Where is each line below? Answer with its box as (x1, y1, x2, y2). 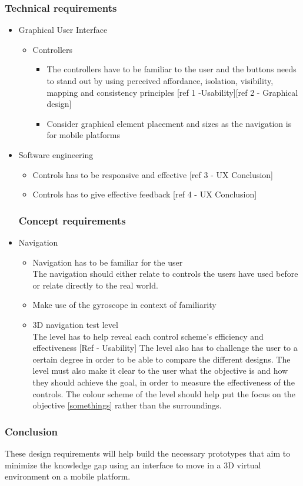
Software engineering (18, 148, 94, 160)
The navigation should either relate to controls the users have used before (32, 267, 298, 280)
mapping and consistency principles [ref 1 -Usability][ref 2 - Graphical (46, 86, 298, 98)
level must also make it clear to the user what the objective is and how (32, 364, 288, 377)
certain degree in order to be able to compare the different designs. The (32, 353, 291, 365)
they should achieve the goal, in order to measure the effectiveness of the (32, 376, 295, 388)
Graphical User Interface (18, 24, 108, 36)
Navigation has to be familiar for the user (32, 256, 183, 268)
